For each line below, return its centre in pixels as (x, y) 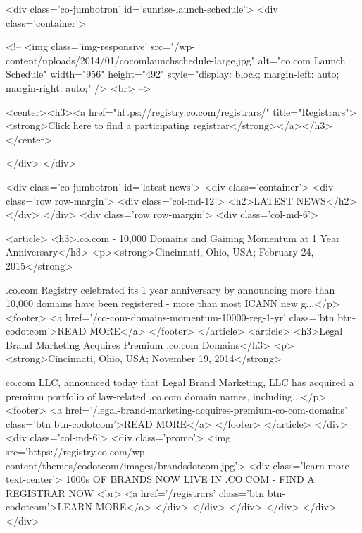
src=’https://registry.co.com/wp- (77, 451)
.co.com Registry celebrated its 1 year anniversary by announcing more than (170, 289)
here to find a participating (131, 125)
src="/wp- (173, 46)
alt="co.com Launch (302, 60)
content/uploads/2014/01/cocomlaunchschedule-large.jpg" (130, 60)
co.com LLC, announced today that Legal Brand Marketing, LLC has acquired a (180, 382)
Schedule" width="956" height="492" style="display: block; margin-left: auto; (173, 74)
